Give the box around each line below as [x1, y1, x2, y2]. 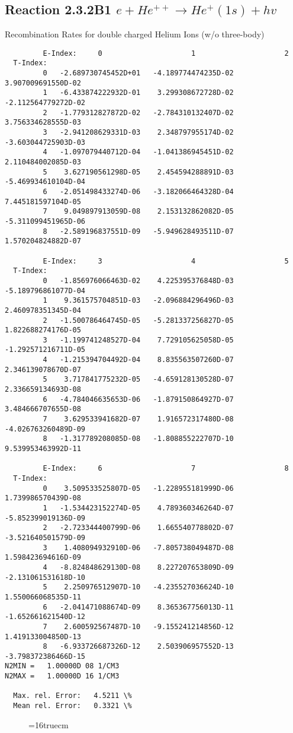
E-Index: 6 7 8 [43, 464, 289, 473]
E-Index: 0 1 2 [43, 49, 289, 58]
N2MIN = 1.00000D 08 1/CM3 [5, 662, 120, 671]
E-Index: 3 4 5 [43, 256, 289, 265]
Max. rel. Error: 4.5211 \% [13, 691, 132, 700]
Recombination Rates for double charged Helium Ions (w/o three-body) [5, 28, 265, 40]
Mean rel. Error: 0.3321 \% [13, 702, 132, 710]
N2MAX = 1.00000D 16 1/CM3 [5, 672, 120, 681]
